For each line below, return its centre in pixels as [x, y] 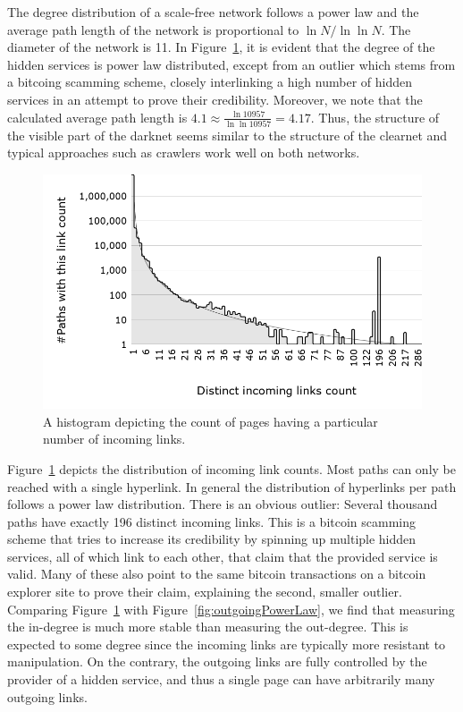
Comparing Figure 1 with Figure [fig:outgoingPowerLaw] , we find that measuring [231, 609]
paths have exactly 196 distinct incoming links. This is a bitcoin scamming [212, 521]
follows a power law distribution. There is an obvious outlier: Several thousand [223, 504]
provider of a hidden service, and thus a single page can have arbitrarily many [221, 679]
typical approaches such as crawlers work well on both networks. [184, 153]
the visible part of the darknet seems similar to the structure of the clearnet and [227, 135]
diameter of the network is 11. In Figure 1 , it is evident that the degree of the [221, 47]
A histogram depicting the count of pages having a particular [210, 421]
